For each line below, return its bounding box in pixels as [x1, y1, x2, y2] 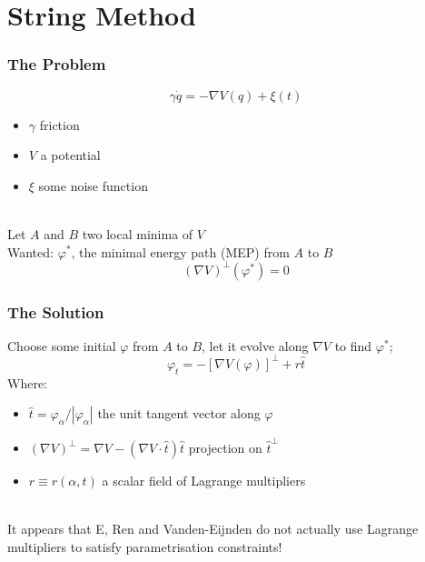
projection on [188, 438, 262, 457]
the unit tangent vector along [97, 404, 261, 423]
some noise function [38, 176, 148, 195]
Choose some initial [7, 336, 116, 355]
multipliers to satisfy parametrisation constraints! [7, 537, 282, 556]
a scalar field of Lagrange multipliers [102, 471, 306, 490]
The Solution [7, 300, 104, 323]
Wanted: [7, 242, 54, 261]
